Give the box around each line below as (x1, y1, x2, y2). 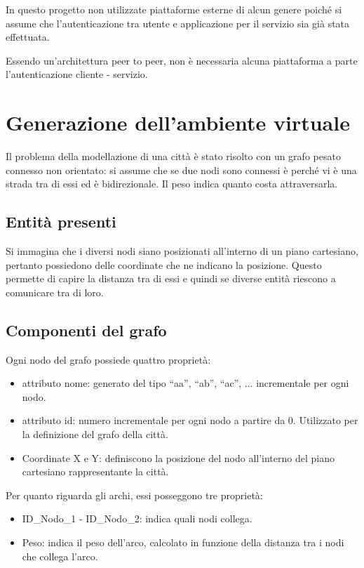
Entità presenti (6, 211, 116, 232)
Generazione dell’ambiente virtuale (6, 108, 350, 137)
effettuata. (6, 29, 50, 44)
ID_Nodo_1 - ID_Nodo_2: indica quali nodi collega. (22, 511, 252, 526)
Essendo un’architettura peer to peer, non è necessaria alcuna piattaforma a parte (6, 53, 358, 67)
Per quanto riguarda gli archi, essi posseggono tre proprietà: (6, 487, 263, 502)
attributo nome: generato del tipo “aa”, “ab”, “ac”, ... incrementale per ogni (22, 376, 349, 390)
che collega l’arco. (22, 548, 98, 563)
